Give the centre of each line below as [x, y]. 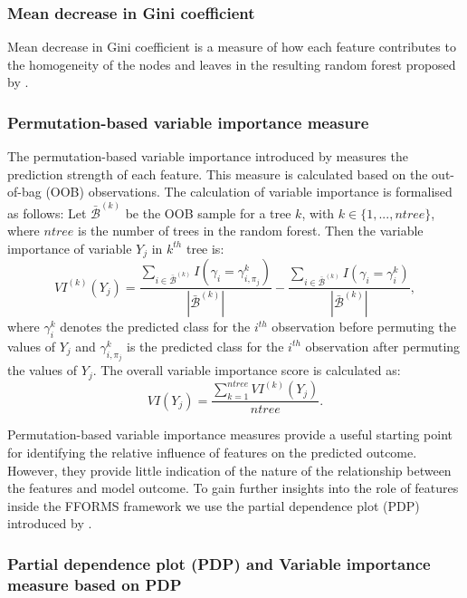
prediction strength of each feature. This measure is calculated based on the [218, 174]
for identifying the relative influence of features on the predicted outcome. [212, 452]
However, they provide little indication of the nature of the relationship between [229, 470]
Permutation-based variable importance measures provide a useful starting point [230, 434]
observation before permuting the [364, 327]
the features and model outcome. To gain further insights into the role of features [233, 488]
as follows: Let [47, 212]
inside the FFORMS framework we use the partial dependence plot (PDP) [214, 505]
